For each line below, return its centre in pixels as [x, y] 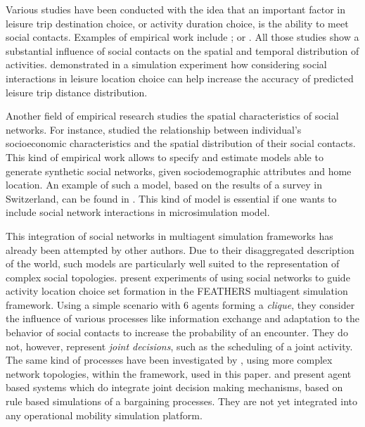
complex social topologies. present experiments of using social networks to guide [178, 277]
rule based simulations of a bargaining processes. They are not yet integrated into [181, 401]
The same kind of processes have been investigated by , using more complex [169, 360]
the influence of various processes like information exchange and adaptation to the [182, 318]
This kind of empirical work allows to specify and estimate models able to [165, 157]
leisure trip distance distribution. [77, 92]
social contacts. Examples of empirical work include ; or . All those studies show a [182, 37]
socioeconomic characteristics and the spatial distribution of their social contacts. [181, 143]
